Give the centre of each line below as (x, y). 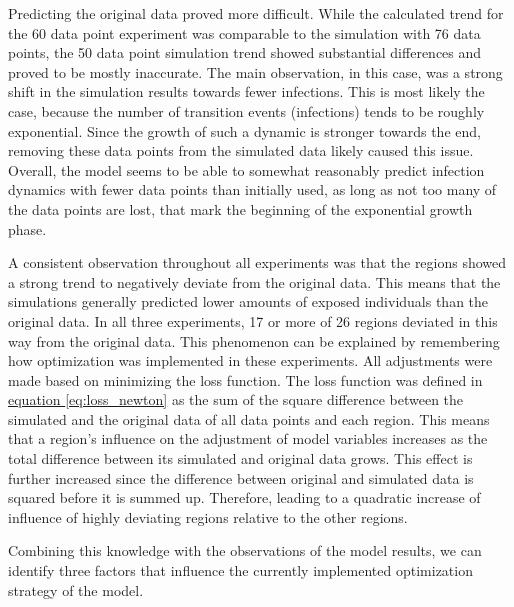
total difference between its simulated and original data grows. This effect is (240, 458)
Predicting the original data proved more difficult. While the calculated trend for (256, 13)
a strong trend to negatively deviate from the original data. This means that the (254, 281)
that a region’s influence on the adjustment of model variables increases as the (248, 438)
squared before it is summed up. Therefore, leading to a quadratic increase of (244, 497)
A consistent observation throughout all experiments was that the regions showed (257, 262)
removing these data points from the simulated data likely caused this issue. (241, 150)
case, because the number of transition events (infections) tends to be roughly (246, 110)
